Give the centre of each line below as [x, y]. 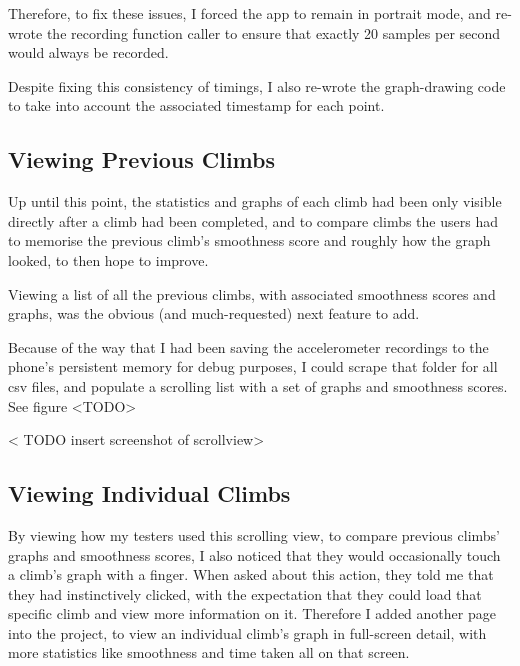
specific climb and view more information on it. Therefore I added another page [252, 613]
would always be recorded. [88, 52]
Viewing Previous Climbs [141, 159]
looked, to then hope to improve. [108, 259]
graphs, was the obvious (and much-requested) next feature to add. [214, 313]
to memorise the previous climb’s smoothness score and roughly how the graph [249, 240]
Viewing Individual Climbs [149, 493]
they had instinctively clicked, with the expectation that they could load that [245, 593]
